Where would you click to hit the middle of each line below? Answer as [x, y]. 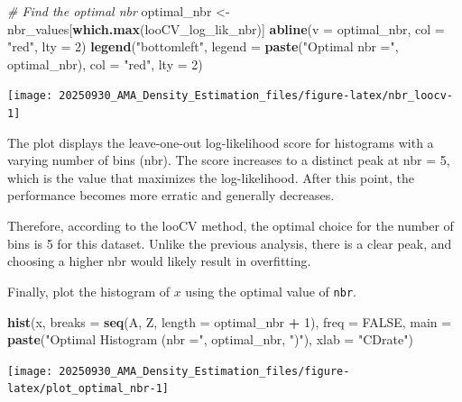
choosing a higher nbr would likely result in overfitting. [159, 261]
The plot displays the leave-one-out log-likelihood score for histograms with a [221, 142]
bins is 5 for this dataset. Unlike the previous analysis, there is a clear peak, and [230, 243]
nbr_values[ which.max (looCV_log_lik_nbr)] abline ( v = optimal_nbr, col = [226, 28]
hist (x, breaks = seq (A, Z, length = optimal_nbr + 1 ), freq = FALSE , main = [230, 321]
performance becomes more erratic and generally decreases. [171, 195]
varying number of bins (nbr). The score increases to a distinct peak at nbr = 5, [229, 160]
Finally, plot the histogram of [89, 291]
